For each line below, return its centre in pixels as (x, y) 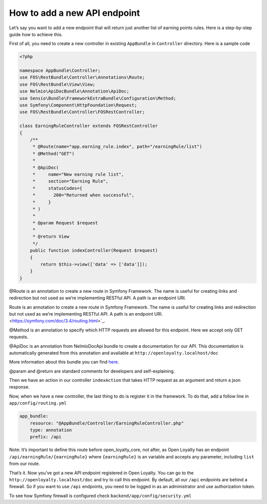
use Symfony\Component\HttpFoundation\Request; (78, 105)
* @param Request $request (65, 223)
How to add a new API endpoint (75, 13)
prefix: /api (46, 437)
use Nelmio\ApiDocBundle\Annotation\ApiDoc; (74, 91)
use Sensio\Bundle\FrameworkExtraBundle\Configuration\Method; (98, 98)
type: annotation (51, 430)
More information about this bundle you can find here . (64, 362)
